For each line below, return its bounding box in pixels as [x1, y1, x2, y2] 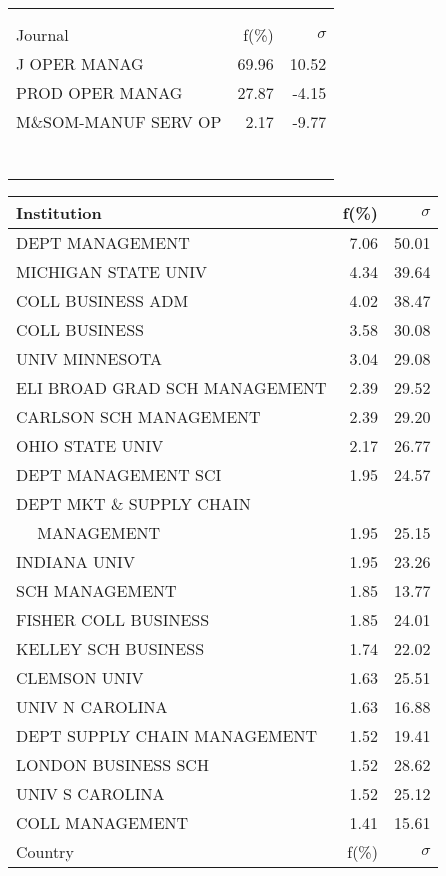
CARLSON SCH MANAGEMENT [16, 405, 261, 428]
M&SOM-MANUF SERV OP [16, 110, 222, 133]
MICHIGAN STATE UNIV [16, 260, 208, 283]
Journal [16, 23, 69, 46]
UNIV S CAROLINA [16, 782, 165, 805]
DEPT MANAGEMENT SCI [16, 463, 222, 486]
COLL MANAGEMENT [16, 811, 189, 834]
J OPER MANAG [16, 52, 144, 75]
